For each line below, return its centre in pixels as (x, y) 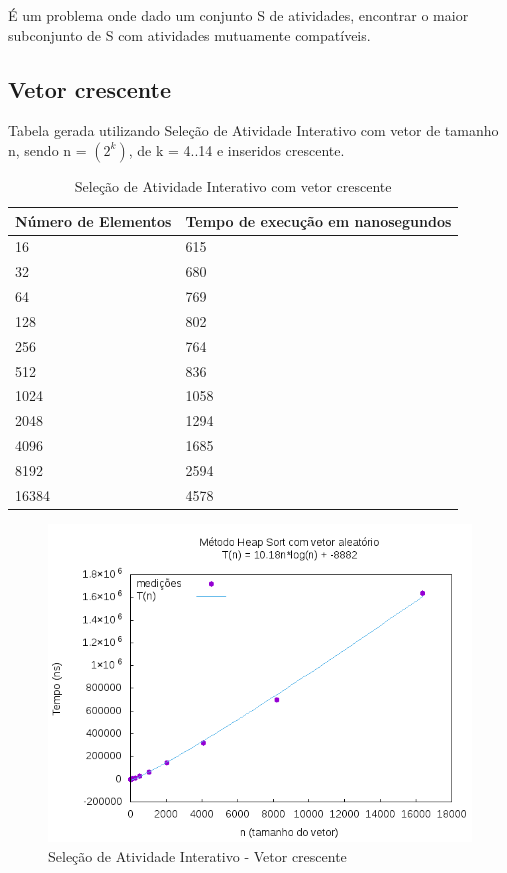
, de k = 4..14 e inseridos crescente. (236, 149)
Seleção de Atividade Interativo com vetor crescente (233, 185)
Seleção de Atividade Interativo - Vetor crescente (197, 855)
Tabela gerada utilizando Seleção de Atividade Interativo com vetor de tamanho (253, 130)
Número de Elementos (93, 220)
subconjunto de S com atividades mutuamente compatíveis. (189, 34)
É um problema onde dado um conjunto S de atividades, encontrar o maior (238, 15)
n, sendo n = (47, 149)
